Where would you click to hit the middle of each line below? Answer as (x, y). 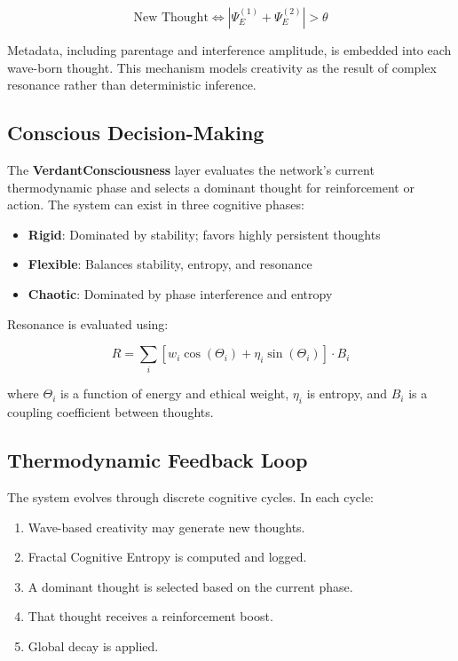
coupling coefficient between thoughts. (111, 412)
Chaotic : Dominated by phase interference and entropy (180, 293)
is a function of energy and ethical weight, (175, 393)
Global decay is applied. (93, 646)
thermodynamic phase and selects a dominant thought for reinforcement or (211, 187)
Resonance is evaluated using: (88, 323)
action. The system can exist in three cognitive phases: (156, 205)
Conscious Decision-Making (136, 133)
